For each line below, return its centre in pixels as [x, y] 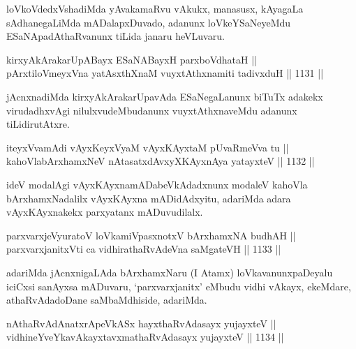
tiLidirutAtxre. [38, 124]
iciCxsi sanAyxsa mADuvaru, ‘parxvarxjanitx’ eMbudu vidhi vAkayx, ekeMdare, [179, 286]
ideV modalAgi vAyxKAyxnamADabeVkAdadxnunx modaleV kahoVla [157, 184]
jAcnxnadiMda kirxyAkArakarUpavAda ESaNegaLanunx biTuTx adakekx [165, 96]
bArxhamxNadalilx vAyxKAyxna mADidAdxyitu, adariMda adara [149, 198]
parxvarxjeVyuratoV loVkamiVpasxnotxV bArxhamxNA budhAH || [151, 235]
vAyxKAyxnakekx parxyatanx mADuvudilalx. [105, 212]
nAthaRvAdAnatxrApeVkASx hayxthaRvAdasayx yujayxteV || [141, 323]
